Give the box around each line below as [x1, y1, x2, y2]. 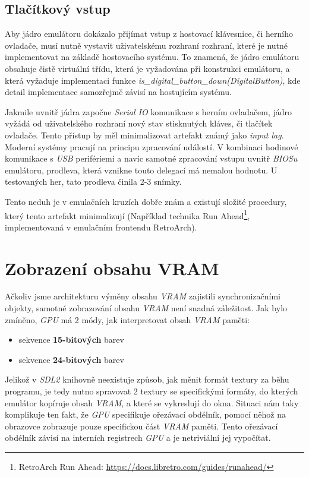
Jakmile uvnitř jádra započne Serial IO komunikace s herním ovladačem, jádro [5, 105, 292, 118]
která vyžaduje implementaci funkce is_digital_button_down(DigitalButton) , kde [5, 74, 301, 86]
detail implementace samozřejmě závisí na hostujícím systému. [5, 86, 232, 98]
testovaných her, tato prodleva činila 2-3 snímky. [5, 175, 182, 188]
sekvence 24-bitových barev [18, 353, 124, 365]
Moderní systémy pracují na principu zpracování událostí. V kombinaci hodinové [5, 140, 298, 153]
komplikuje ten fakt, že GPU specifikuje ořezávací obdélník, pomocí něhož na [5, 408, 286, 421]
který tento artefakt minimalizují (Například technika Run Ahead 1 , [5, 207, 250, 222]
